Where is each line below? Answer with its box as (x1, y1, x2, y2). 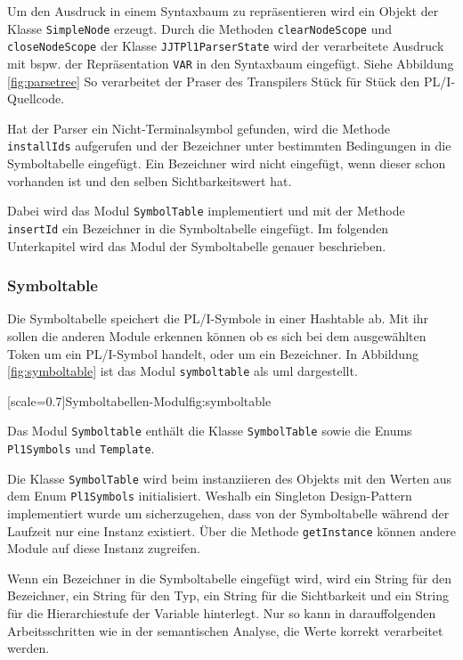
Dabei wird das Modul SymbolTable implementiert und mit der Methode (7, 201, 405, 220)
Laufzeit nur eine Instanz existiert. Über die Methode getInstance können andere (7, 521, 456, 540)
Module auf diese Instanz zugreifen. (7, 539, 200, 558)
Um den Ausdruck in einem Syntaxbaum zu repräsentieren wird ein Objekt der (7, 2, 439, 20)
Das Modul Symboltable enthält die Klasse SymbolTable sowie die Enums (7, 421, 412, 440)
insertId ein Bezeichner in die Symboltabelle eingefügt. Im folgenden (7, 218, 389, 237)
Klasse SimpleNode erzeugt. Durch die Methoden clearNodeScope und (7, 19, 393, 37)
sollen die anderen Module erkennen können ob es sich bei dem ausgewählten (7, 326, 426, 345)
